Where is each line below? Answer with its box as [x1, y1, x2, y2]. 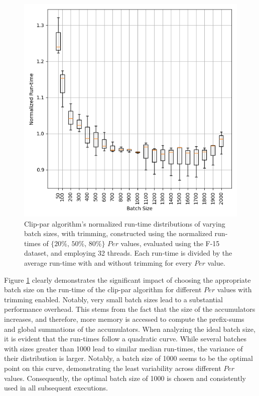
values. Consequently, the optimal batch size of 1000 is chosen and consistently [4, 372, 246, 383]
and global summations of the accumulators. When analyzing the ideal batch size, [4, 323, 255, 334]
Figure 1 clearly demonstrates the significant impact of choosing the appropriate [4, 274, 251, 285]
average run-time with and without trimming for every [24, 257, 192, 268]
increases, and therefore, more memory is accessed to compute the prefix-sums [4, 313, 244, 324]
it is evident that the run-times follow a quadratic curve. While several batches [4, 333, 247, 344]
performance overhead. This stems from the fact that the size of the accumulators [4, 304, 255, 314]
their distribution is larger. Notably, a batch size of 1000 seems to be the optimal [4, 353, 253, 363]
